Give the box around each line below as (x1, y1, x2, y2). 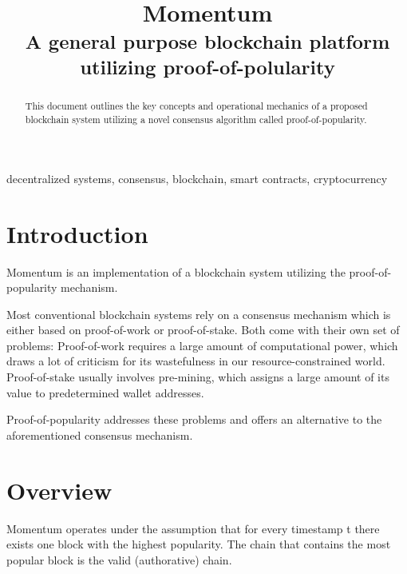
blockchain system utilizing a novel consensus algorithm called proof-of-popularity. (25, 113, 367, 126)
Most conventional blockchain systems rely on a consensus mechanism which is (6, 305, 391, 322)
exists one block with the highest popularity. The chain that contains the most (6, 536, 391, 552)
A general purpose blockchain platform (25, 27, 390, 54)
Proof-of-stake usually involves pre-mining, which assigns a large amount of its (6, 369, 389, 385)
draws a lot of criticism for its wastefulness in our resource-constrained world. (6, 353, 385, 369)
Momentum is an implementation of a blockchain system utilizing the (6, 263, 346, 280)
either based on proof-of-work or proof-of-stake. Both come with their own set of (6, 321, 400, 338)
